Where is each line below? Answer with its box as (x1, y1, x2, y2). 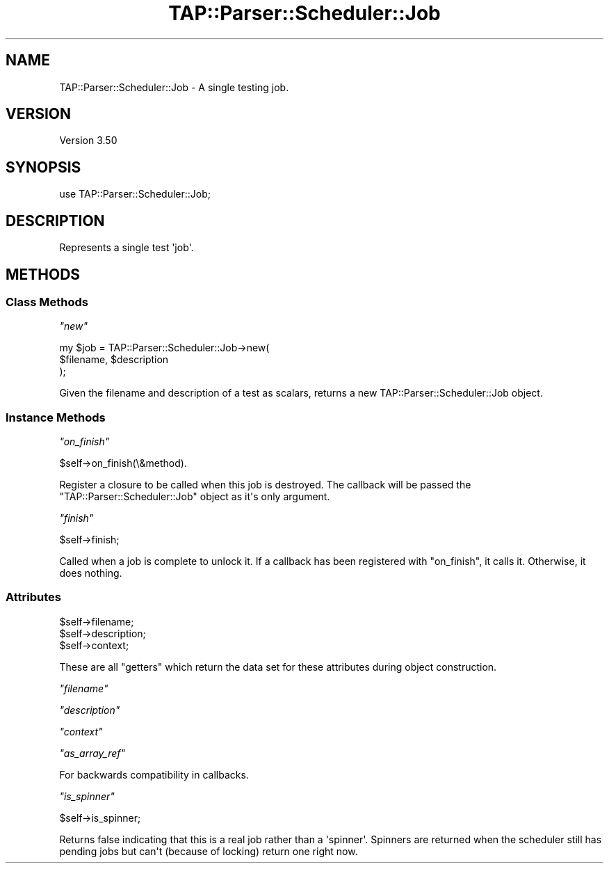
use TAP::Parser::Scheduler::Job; (59, 188, 211, 200)
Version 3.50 (59, 134, 117, 147)
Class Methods (6, 294, 88, 309)
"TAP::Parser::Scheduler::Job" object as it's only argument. (59, 491, 330, 503)
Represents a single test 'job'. (59, 241, 194, 254)
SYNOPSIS (6, 158, 81, 176)
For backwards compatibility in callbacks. (59, 768, 249, 781)
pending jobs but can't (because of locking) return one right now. (59, 845, 358, 857)
